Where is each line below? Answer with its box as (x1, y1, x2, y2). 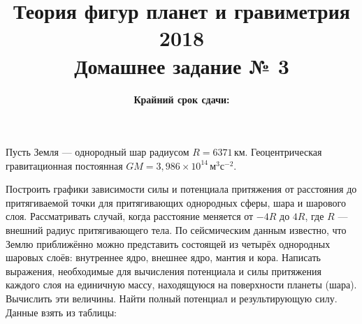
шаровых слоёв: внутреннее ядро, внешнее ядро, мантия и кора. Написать (6, 250, 321, 265)
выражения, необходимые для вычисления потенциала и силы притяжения (6, 263, 322, 278)
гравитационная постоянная (6, 158, 123, 172)
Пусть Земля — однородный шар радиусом (6, 145, 189, 159)
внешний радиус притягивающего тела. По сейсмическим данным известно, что (6, 223, 347, 237)
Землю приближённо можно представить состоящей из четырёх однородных (6, 236, 331, 251)
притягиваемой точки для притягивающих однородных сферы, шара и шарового (6, 195, 346, 209)
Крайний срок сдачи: (133, 91, 230, 106)
